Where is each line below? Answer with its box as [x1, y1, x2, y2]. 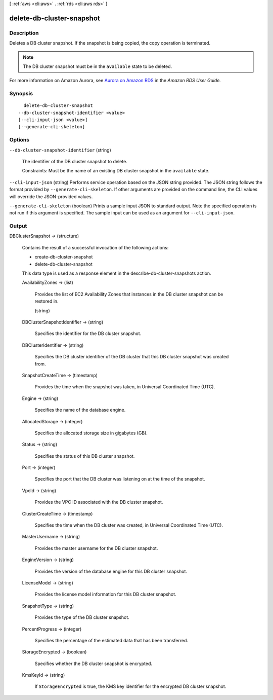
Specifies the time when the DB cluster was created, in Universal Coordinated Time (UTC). [34, 522, 223, 528]
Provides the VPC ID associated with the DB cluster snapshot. [34, 499, 163, 505]
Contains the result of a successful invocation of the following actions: [22, 244, 169, 250]
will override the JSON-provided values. [9, 193, 93, 200]
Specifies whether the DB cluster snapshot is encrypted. [34, 660, 153, 667]
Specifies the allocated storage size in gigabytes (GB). [34, 430, 148, 436]
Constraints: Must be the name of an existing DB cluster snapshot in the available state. [22, 168, 210, 174]
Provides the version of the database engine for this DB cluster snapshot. [34, 568, 187, 574]
